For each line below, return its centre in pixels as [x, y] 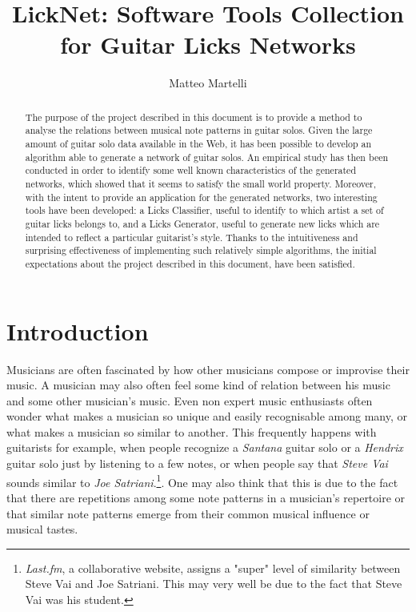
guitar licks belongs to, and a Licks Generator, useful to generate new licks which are [202, 223]
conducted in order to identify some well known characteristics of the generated [191, 170]
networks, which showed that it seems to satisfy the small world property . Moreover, [201, 183]
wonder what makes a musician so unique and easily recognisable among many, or [207, 416]
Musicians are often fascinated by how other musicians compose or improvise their [208, 369]
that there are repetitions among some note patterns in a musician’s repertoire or [206, 497]
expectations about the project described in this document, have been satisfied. [190, 263]
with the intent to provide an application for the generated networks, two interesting [201, 197]
